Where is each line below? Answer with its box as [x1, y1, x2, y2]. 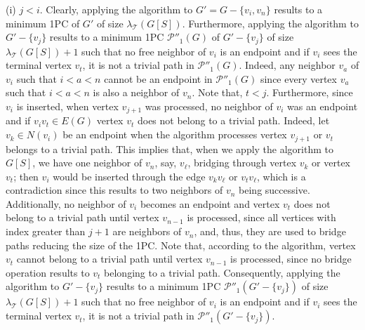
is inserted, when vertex [16, 99, 119, 114]
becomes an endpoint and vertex [140, 196, 280, 211]
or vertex [312, 155, 350, 170]
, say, [154, 155, 177, 170]
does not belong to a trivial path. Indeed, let [137, 113, 330, 128]
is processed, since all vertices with [187, 210, 336, 225]
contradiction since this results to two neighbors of [6, 183, 223, 197]
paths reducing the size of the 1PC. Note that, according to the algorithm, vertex [6, 237, 356, 252]
